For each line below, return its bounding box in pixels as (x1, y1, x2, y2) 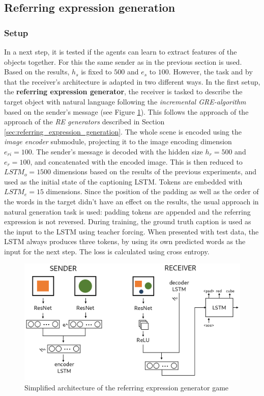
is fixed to (81, 66, 112, 77)
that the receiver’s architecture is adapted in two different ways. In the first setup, (4, 76, 260, 87)
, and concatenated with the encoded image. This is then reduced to (30, 156, 243, 167)
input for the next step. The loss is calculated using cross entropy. (4, 246, 210, 256)
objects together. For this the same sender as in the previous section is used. (4, 56, 242, 67)
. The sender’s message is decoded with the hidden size (32, 146, 203, 156)
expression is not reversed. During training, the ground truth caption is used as (4, 216, 251, 227)
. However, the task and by (168, 66, 253, 77)
